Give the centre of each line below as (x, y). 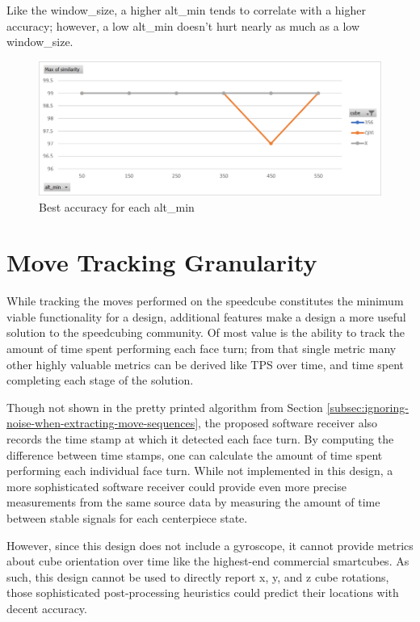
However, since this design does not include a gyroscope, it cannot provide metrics (210, 545)
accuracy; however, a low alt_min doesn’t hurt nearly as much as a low (183, 25)
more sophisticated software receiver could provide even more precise (176, 486)
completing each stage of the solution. (100, 380)
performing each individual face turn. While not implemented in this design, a (200, 471)
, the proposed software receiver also (288, 423)
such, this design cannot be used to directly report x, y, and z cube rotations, (198, 576)
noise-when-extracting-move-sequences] (103, 423)
